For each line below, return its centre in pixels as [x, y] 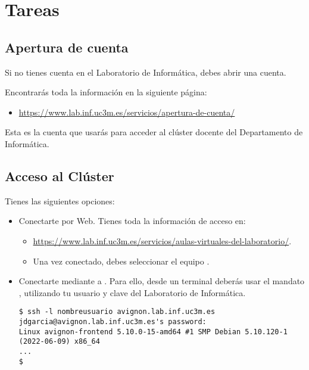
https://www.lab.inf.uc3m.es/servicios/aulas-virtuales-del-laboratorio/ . [162, 240]
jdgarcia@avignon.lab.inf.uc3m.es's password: [113, 321]
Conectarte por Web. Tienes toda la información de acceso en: [132, 221]
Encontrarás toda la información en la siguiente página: [106, 92]
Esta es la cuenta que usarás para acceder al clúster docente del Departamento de [154, 132]
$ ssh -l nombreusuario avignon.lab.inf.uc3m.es [117, 312]
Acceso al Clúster [60, 175]
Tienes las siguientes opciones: [60, 200]
